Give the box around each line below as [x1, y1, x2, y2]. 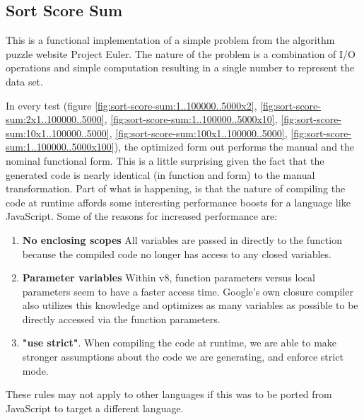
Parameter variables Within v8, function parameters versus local [22, 270, 315, 285]
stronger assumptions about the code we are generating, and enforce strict [22, 349, 344, 364]
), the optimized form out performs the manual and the [114, 139, 355, 154]
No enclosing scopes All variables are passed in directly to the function [22, 232, 342, 247]
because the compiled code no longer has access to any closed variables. [22, 246, 331, 261]
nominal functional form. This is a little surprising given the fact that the [6, 153, 324, 168]
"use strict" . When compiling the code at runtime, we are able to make [22, 335, 337, 350]
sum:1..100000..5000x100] [6, 139, 115, 154]
